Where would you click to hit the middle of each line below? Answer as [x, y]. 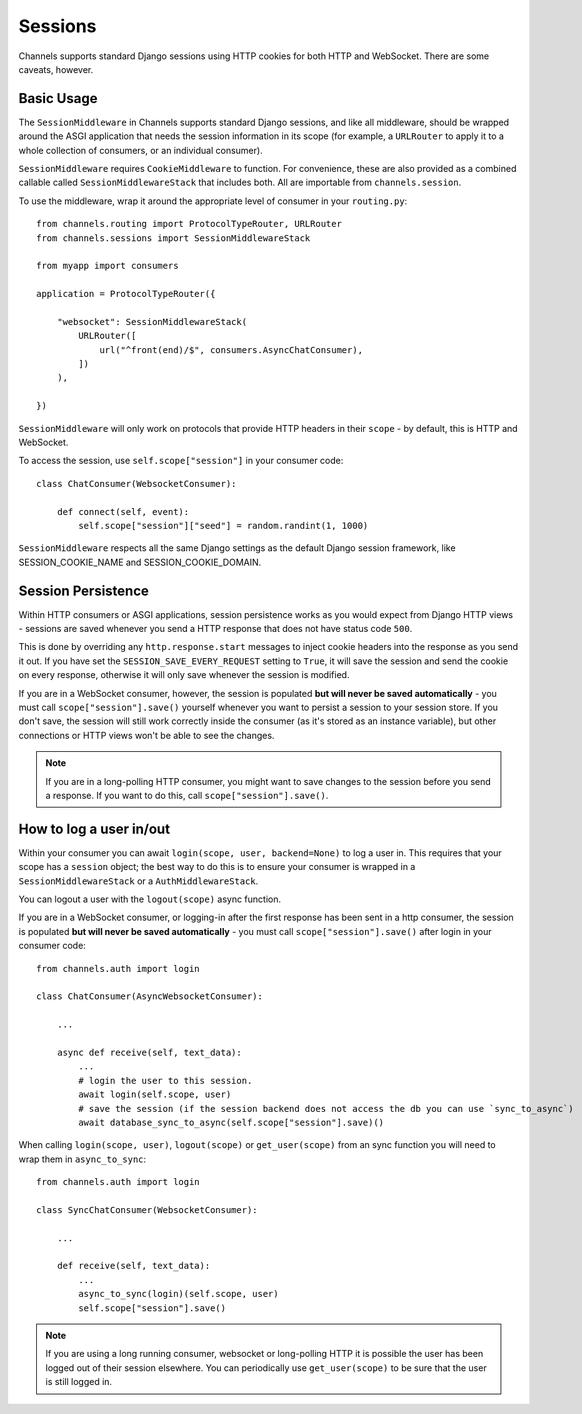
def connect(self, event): [123, 511]
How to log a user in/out [94, 828]
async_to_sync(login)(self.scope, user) [178, 1294]
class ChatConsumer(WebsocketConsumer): [136, 483]
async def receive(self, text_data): [149, 1052]
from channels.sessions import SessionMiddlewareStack [173, 238]
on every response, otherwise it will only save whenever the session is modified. [184, 675]
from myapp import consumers [107, 266]
